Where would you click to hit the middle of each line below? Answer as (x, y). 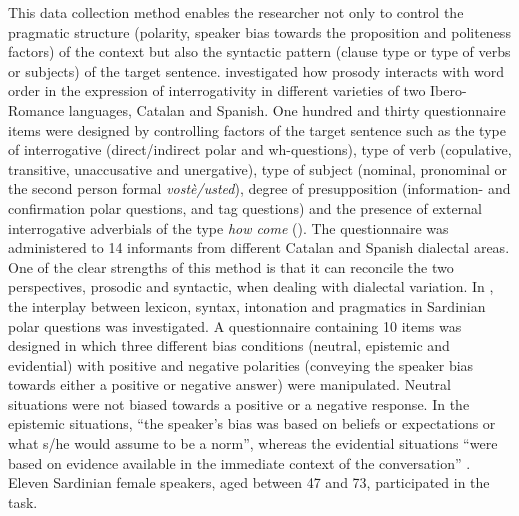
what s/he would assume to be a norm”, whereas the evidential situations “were (253, 443)
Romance (36, 109)
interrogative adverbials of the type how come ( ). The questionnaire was (228, 227)
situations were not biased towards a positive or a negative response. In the (239, 403)
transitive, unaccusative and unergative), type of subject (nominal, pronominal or (257, 168)
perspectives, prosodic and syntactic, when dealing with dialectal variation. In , (251, 286)
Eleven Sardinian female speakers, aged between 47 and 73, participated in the (249, 482)
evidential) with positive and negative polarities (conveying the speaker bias (241, 364)
